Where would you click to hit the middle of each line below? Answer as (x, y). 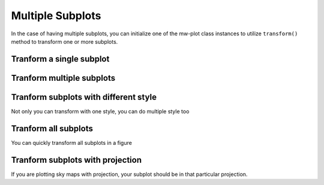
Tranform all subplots (52, 128)
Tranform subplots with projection (76, 160)
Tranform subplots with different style (84, 97)
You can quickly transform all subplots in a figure (71, 142)
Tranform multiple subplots (63, 78)
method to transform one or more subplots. (64, 41)
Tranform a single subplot (60, 59)
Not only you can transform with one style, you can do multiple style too (100, 111)
